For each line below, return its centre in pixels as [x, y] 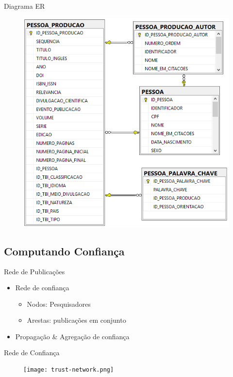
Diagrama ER [25, 6]
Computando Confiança [64, 251]
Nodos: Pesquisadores [59, 304]
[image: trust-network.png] [69, 370]
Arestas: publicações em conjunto [76, 320]
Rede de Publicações [34, 271]
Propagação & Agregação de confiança [72, 336]
